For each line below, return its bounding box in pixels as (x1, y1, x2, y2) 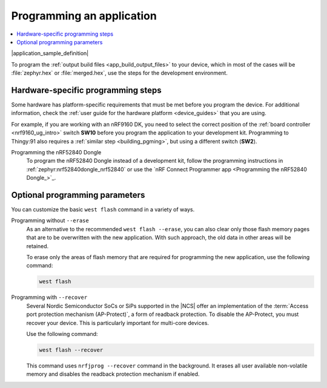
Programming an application (11, 9, 157, 22)
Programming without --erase (11, 217, 89, 224)
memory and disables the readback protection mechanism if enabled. (26, 370, 200, 378)
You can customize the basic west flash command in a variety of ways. (11, 206, 195, 213)
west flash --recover (39, 346, 104, 353)
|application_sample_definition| (11, 50, 89, 57)
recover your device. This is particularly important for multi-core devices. (26, 319, 209, 326)
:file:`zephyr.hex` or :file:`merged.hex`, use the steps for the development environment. (11, 70, 228, 77)
